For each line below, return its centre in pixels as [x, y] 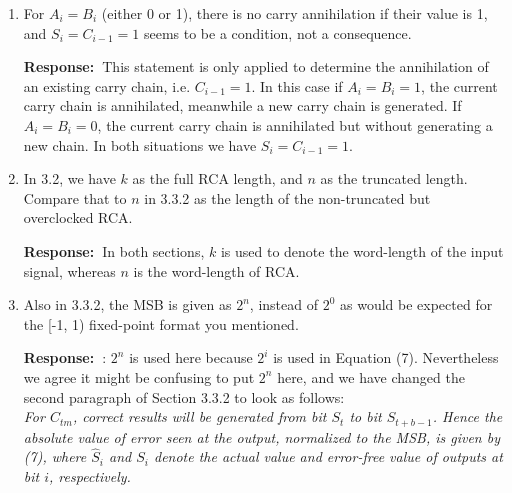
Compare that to [75, 197]
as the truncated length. [394, 178]
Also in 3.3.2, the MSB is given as [127, 304]
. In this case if [297, 85]
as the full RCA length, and [217, 178]
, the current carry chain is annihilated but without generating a [295, 124]
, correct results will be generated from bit [199, 416]
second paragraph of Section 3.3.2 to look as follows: [184, 396]
